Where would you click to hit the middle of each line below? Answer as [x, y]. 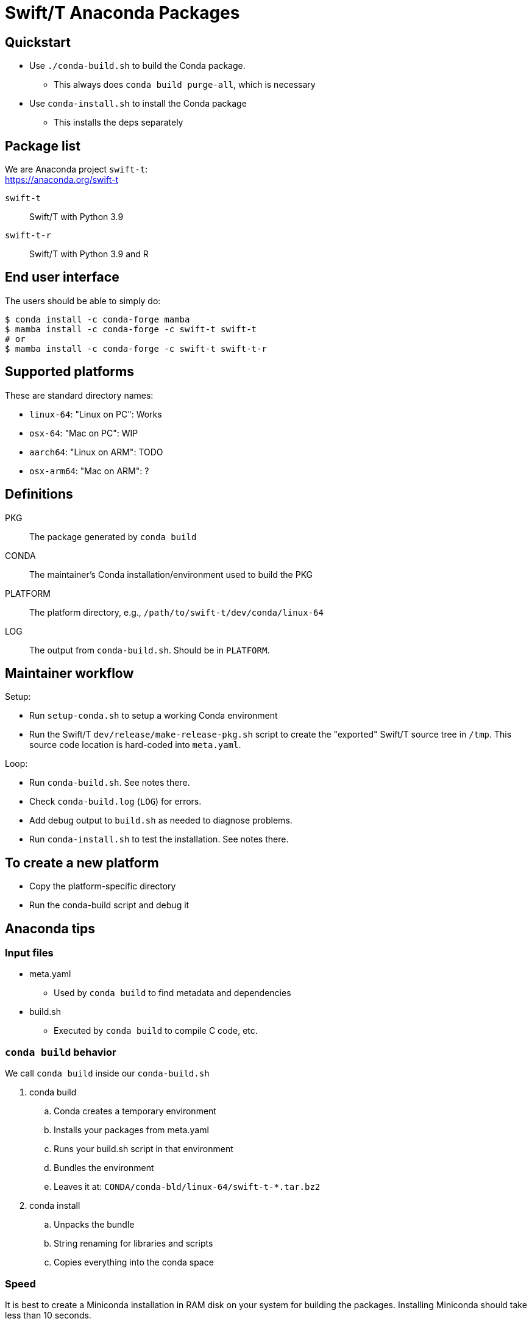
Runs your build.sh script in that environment [144, 1149]
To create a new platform [82, 863]
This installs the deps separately [119, 123]
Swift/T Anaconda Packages [122, 13]
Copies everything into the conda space [134, 1262]
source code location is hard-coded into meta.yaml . [135, 745]
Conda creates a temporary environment [135, 1111]
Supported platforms [69, 372]
